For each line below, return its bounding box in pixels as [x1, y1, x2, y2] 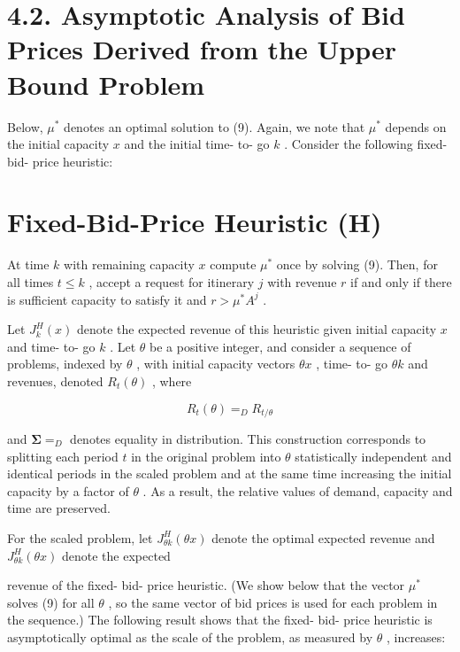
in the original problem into [131, 446, 281, 465]
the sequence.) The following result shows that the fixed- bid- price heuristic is [7, 610, 433, 629]
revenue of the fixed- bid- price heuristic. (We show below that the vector [7, 576, 405, 594]
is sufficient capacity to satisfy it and [7, 290, 207, 308]
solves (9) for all [7, 593, 95, 611]
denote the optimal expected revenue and [211, 528, 435, 547]
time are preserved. [7, 499, 111, 517]
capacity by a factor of [7, 481, 129, 500]
